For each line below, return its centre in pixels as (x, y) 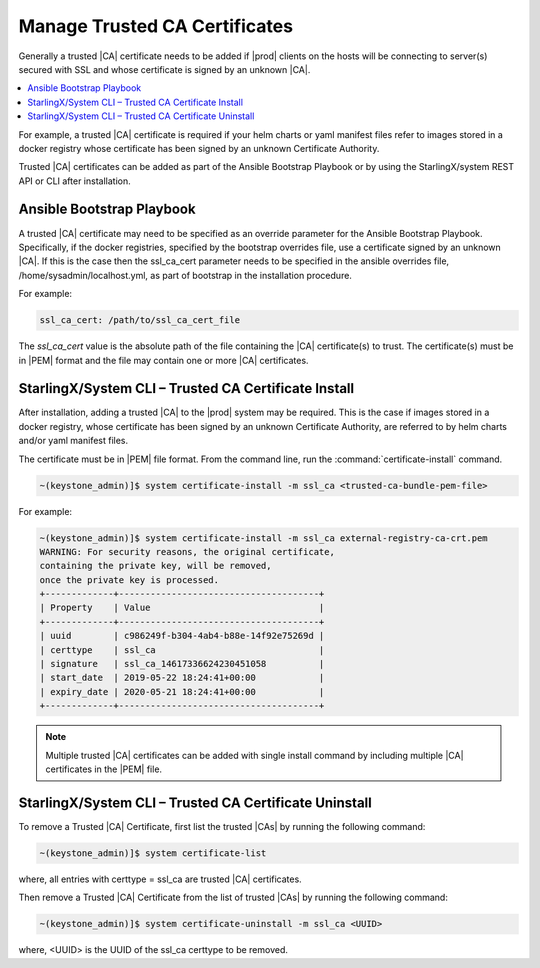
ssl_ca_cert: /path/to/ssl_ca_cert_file (139, 320)
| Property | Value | (182, 608)
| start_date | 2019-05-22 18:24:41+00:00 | (182, 678)
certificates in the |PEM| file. (104, 769)
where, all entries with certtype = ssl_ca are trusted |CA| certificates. (160, 879)
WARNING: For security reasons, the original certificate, (187, 551)
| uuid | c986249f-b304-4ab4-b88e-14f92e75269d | (182, 636)
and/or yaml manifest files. (73, 441)
